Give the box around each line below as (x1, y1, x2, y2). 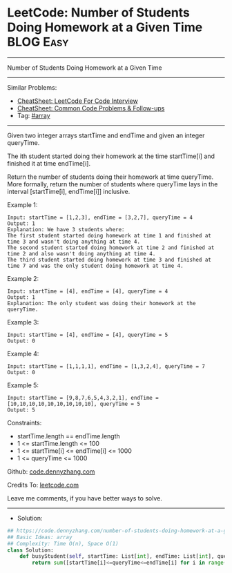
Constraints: (7, 418, 42, 427)
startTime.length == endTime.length (17, 431, 121, 440)
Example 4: (7, 349, 39, 358)
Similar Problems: (7, 83, 57, 91)
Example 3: (7, 318, 39, 326)
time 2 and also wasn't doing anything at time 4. (7, 250, 156, 257)
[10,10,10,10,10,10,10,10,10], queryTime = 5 (7, 400, 140, 407)
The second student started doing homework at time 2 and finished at (7, 244, 215, 251)
